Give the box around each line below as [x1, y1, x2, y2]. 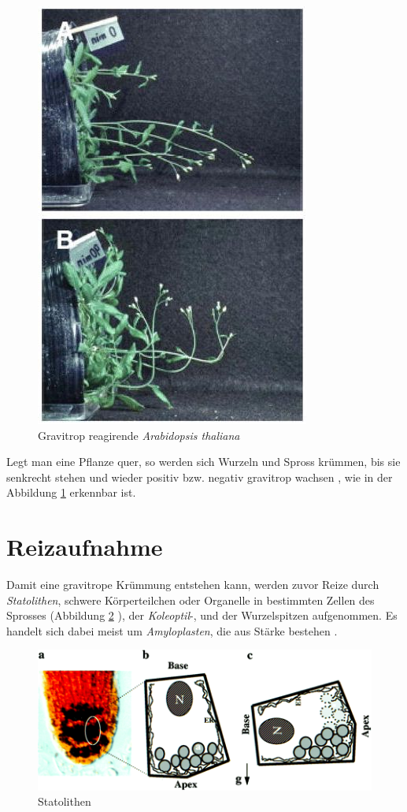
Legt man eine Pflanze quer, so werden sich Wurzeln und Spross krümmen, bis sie [6, 453, 401, 470]
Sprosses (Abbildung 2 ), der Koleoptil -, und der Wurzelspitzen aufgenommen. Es [6, 607, 398, 624]
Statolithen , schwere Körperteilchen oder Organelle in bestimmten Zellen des [6, 591, 375, 608]
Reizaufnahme [6, 531, 163, 563]
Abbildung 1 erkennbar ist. [6, 484, 136, 501]
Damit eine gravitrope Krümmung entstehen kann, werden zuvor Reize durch [6, 576, 379, 593]
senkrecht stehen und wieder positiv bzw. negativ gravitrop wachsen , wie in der [6, 468, 393, 485]
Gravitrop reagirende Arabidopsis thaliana [38, 426, 240, 443]
